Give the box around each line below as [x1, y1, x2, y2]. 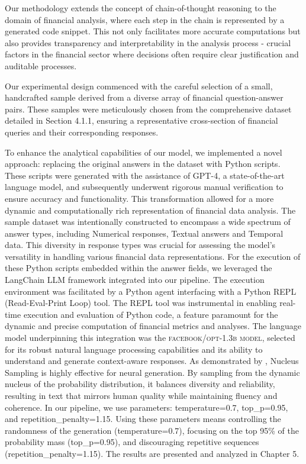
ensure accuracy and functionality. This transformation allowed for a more [5, 192, 274, 204]
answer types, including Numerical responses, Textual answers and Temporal [5, 227, 284, 239]
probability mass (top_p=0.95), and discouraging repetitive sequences [5, 436, 259, 448]
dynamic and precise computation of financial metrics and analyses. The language [5, 320, 301, 332]
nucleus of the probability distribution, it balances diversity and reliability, [5, 378, 275, 390]
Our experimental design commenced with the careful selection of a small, [5, 79, 273, 92]
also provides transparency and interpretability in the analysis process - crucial [5, 36, 291, 49]
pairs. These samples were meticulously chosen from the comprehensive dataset [5, 102, 292, 115]
